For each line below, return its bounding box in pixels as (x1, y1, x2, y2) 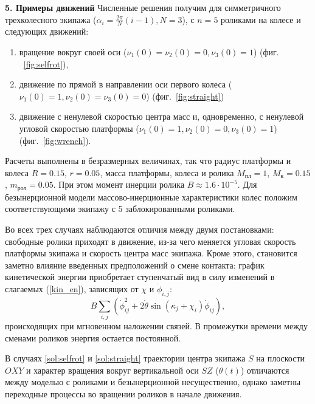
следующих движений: (5, 25, 89, 38)
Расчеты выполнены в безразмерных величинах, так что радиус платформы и (5, 154, 291, 167)
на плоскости (256, 352, 305, 365)
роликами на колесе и (221, 13, 301, 26)
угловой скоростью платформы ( (19, 122, 139, 134)
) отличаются (240, 363, 289, 376)
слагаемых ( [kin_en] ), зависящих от (5, 282, 139, 295)
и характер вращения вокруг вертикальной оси (26, 363, 199, 376)
